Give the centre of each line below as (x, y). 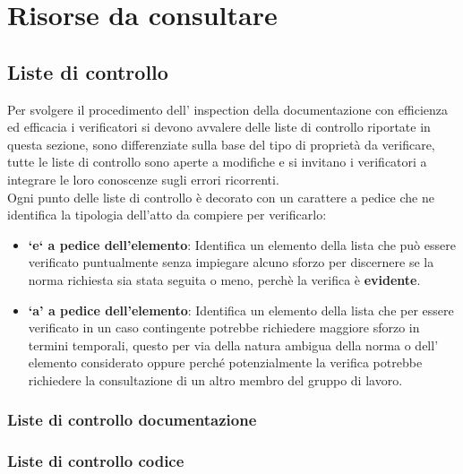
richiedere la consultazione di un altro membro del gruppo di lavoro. (215, 379)
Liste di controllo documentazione (132, 420)
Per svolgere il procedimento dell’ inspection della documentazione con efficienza (227, 109)
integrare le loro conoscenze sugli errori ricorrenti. (143, 179)
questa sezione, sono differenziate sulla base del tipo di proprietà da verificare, (221, 144)
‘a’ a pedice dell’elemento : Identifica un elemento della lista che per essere (241, 310)
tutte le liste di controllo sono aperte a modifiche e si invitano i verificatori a (217, 162)
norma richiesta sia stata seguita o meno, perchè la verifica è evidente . (224, 279)
